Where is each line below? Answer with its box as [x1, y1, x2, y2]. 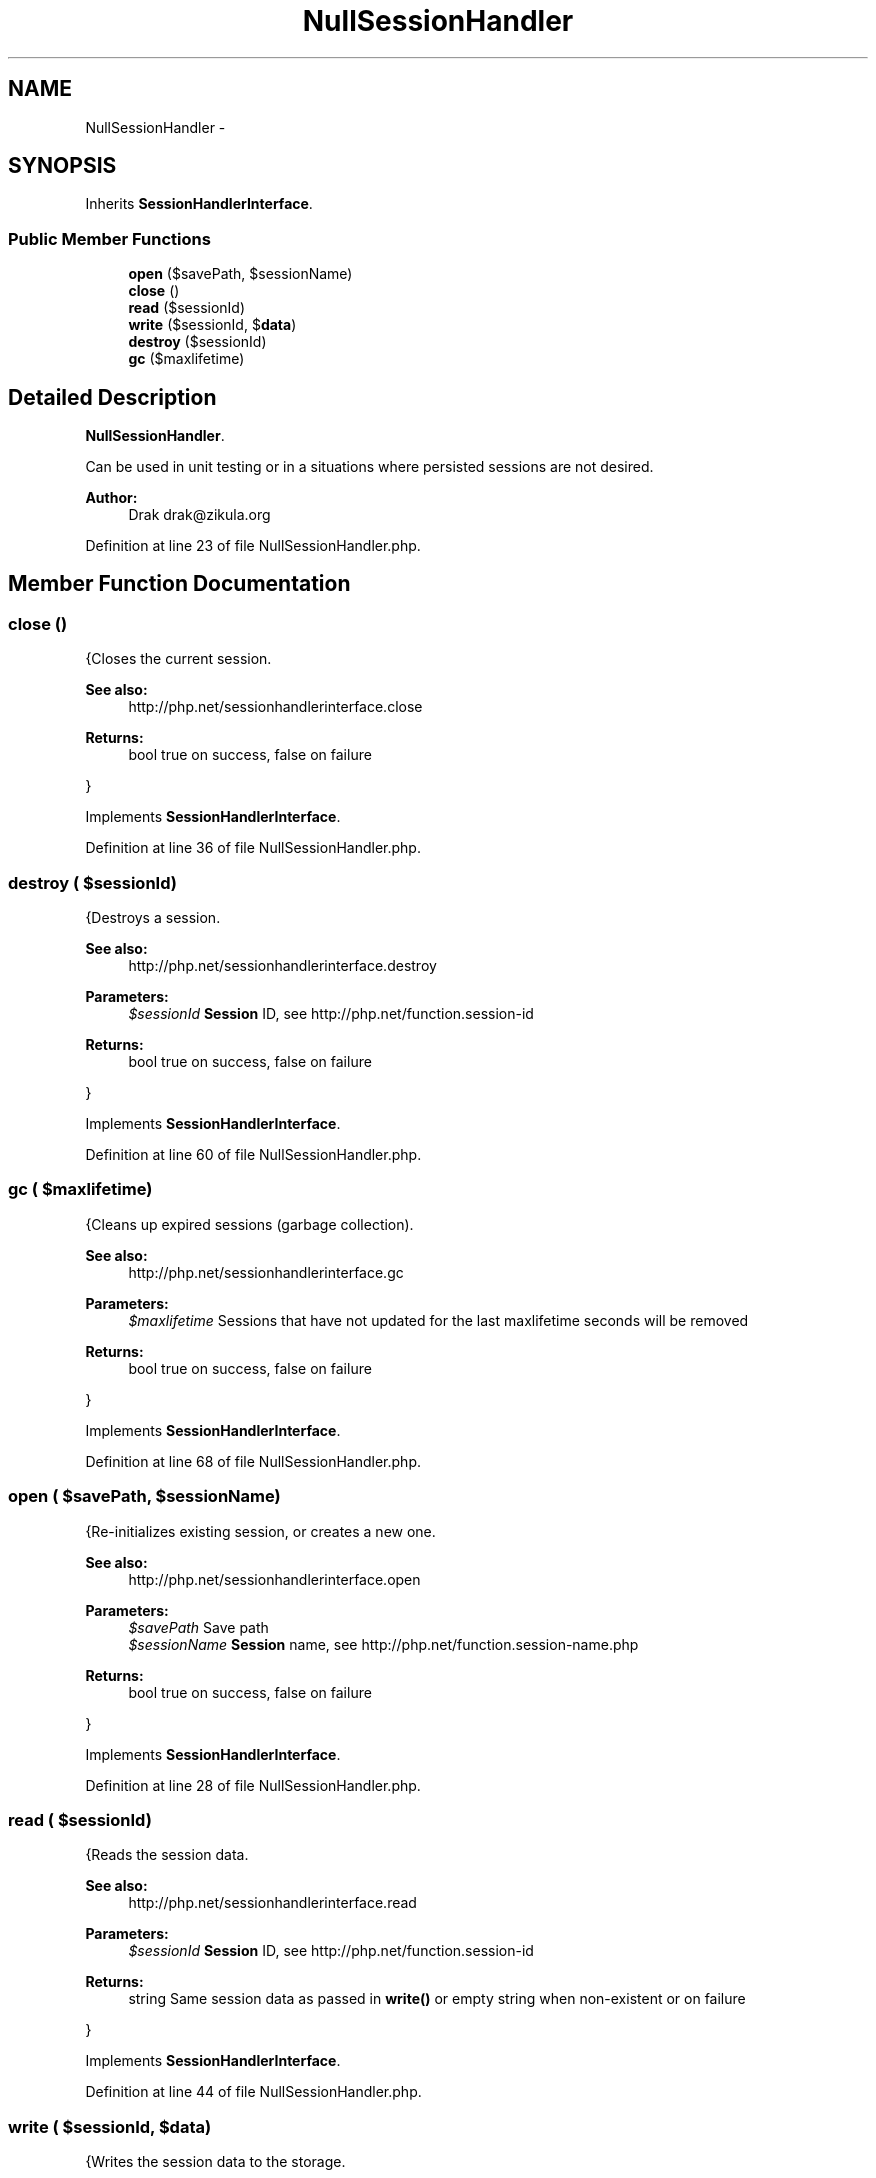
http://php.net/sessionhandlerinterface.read [128, 1894, 417, 1912]
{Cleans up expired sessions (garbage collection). [85, 1215, 414, 1233]
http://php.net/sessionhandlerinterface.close [128, 698, 423, 716]
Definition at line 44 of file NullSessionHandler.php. [85, 2083, 422, 2101]
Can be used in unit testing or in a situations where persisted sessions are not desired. [85, 458, 654, 476]
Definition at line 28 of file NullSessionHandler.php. [85, 1776, 421, 1794]
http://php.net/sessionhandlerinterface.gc [128, 1263, 404, 1281]
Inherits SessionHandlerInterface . [85, 195, 313, 213]
